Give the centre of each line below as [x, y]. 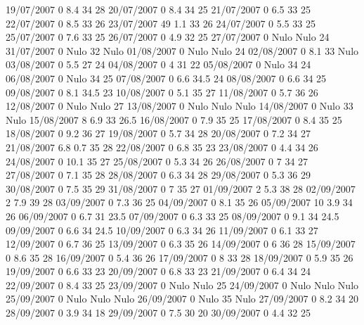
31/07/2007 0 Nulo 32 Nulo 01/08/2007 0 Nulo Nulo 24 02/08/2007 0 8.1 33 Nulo [182, 50]
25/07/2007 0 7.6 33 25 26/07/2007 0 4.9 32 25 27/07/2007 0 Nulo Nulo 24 [168, 37]
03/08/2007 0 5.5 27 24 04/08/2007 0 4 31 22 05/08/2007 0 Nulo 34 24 [158, 64]
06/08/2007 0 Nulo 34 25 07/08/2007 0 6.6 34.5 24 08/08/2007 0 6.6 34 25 [166, 78]
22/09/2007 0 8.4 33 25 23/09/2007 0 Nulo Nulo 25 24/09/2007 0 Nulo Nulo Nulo [182, 285]
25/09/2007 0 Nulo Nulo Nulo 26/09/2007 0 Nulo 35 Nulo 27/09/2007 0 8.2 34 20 [182, 299]
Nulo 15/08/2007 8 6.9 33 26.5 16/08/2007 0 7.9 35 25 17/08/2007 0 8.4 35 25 [174, 119]
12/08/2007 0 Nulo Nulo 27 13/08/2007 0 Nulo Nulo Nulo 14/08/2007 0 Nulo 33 [180, 106]
